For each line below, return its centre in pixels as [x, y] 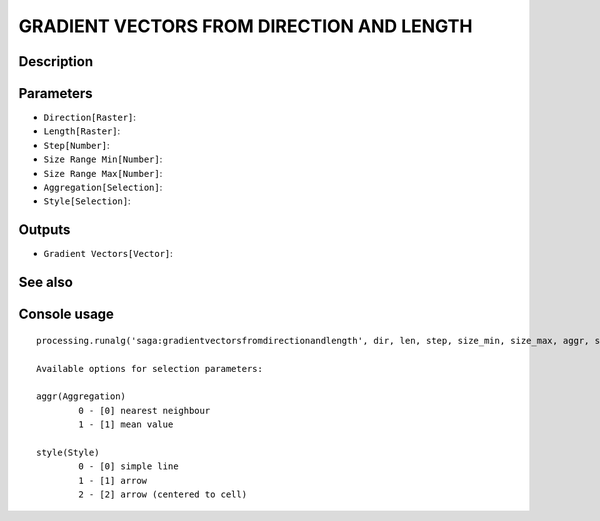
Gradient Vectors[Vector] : [108, 254]
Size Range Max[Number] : [103, 173]
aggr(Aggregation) [81, 396]
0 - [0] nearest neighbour [144, 410]
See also [46, 282]
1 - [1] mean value [126, 424]
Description [56, 61]
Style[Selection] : [87, 201]
